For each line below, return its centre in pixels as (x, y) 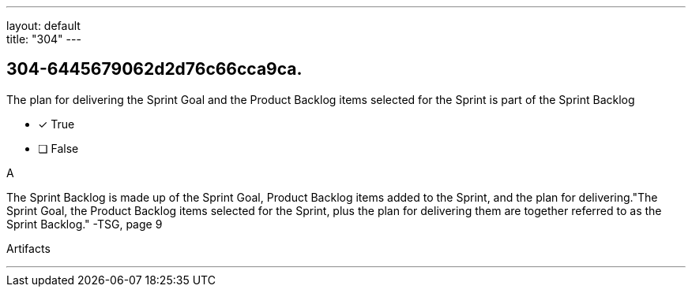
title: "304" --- (44, 39)
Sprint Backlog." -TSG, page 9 (85, 224)
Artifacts (28, 248)
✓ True (56, 124)
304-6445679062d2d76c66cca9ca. (154, 69)
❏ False (58, 148)
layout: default (43, 26)
